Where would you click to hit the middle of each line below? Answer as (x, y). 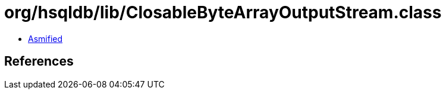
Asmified (45, 38)
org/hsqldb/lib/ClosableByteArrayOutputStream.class (223, 12)
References (39, 61)
